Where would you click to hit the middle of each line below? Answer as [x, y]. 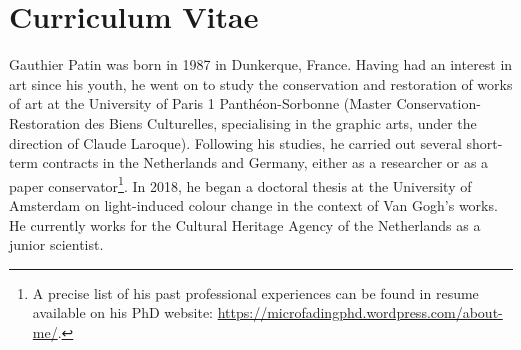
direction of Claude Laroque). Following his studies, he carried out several [235, 142]
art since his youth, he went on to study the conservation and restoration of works [261, 83]
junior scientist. [56, 244]
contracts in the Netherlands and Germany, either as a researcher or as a [265, 162]
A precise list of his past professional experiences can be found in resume [255, 292]
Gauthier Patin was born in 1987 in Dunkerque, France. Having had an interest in [261, 64]
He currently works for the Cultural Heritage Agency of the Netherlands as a [245, 224]
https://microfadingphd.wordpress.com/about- [360, 312]
